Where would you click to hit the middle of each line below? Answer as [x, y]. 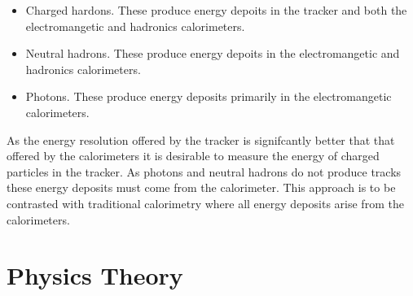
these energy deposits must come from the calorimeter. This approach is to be [201, 187]
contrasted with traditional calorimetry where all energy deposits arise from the [205, 203]
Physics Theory [95, 275]
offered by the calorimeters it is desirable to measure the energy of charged [193, 156]
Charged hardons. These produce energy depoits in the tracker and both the [216, 10]
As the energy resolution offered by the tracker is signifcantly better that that [201, 139]
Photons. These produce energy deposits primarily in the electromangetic [209, 96]
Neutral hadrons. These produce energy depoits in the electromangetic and [213, 53]
